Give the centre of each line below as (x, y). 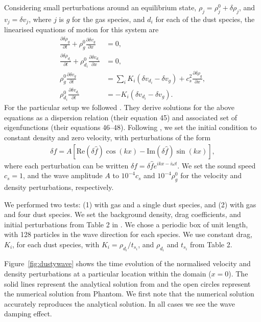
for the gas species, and (109, 19)
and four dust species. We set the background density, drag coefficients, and (123, 214)
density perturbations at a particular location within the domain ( (108, 273)
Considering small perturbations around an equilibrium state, (100, 7)
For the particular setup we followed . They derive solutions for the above (119, 107)
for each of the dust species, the (205, 19)
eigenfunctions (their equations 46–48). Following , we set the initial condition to (130, 127)
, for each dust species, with (56, 244)
